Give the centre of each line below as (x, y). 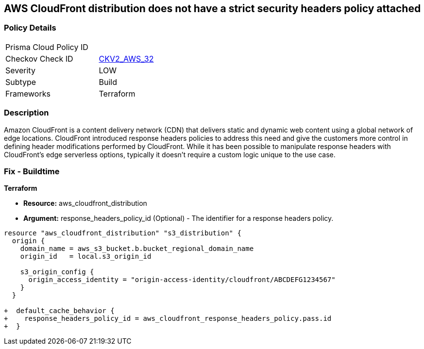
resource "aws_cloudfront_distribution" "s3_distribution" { (123, 233)
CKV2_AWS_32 (126, 58)
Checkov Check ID (39, 58)
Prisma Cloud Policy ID (47, 47)
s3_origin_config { (57, 272)
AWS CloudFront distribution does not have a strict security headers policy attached (212, 8)
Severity (20, 70)
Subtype (21, 82)
